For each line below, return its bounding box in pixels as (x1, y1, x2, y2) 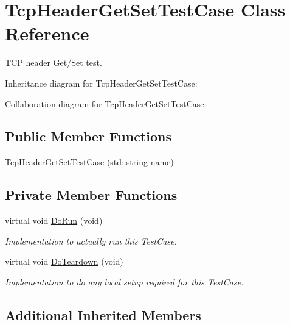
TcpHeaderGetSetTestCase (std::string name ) (5, 155, 174, 168)
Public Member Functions (5, 127, 171, 146)
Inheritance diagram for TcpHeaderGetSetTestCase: (5, 76, 198, 89)
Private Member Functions (5, 185, 178, 204)
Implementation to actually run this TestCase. (5, 234, 177, 247)
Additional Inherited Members (5, 305, 201, 324)
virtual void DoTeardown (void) (5, 255, 123, 268)
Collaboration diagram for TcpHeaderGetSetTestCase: (5, 97, 207, 110)
